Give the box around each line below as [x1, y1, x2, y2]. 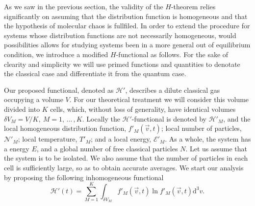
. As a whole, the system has [165, 134, 251, 144]
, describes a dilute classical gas [125, 84, 220, 95]
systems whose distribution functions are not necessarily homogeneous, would [4, 30, 236, 40]
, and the [223, 113, 251, 124]
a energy [4, 143, 29, 153]
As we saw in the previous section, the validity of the [4, 1, 163, 11]
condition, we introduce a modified [4, 49, 108, 59]
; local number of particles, [161, 123, 242, 133]
